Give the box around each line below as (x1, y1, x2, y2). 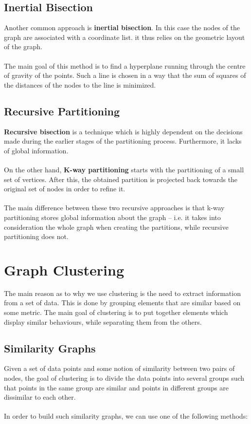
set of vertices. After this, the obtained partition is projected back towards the (4, 174, 238, 184)
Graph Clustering (4, 259, 125, 279)
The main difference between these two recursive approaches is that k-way (4, 203, 225, 213)
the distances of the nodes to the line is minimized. (4, 79, 156, 90)
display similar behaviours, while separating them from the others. (4, 316, 202, 327)
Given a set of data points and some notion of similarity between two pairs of (4, 363, 235, 373)
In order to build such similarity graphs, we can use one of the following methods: (4, 411, 248, 421)
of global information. (4, 145, 69, 155)
